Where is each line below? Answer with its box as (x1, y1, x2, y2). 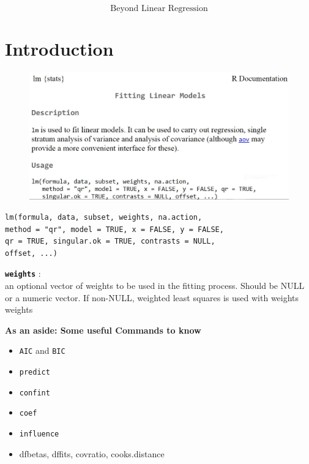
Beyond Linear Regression (110, 4, 208, 13)
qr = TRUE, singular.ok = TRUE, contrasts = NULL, (5, 237, 215, 246)
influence (19, 430, 59, 439)
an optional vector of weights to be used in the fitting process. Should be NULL (5, 279, 305, 292)
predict (19, 368, 50, 377)
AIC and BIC (19, 344, 65, 357)
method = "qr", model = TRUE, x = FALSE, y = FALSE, (5, 225, 224, 234)
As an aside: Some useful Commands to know (5, 323, 201, 336)
